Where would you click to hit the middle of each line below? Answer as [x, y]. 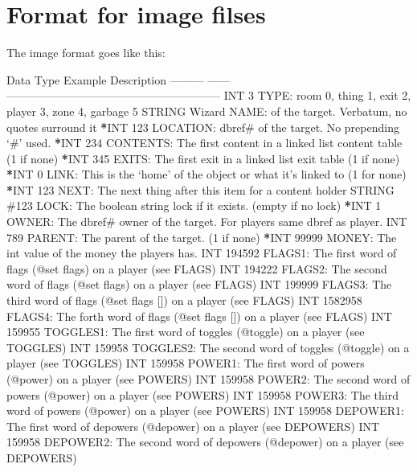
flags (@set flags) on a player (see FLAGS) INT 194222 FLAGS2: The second [197, 268]
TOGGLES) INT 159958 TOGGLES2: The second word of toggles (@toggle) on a [208, 347]
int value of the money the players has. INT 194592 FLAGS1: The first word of [202, 253]
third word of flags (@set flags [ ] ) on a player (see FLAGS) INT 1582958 [184, 300]
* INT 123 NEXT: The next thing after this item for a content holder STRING [200, 189]
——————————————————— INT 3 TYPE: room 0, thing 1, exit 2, [209, 95]
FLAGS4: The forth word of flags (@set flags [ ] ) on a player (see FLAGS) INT [199, 316]
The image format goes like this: [86, 53]
